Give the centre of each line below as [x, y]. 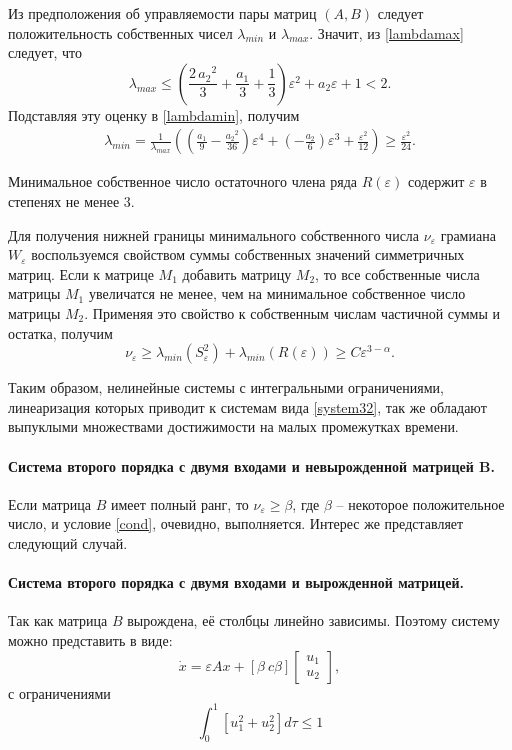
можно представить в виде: [90, 639]
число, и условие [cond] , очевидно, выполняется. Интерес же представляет [236, 523]
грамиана [468, 234]
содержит [436, 181]
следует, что [45, 52]
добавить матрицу [237, 273]
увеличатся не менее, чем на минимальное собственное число [277, 293]
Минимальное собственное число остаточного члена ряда [183, 181]
